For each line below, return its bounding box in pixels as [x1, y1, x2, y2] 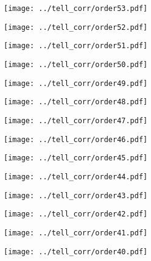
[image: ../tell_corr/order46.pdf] [4, 135, 148, 144]
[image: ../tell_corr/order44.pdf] [4, 172, 148, 181]
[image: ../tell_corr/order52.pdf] [4, 23, 148, 32]
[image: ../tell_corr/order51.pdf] [4, 41, 148, 51]
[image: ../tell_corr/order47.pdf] [4, 116, 148, 125]
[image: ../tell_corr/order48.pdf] [4, 98, 148, 107]
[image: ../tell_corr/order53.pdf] [4, 4, 148, 13]
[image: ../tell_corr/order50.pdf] [4, 60, 148, 69]
